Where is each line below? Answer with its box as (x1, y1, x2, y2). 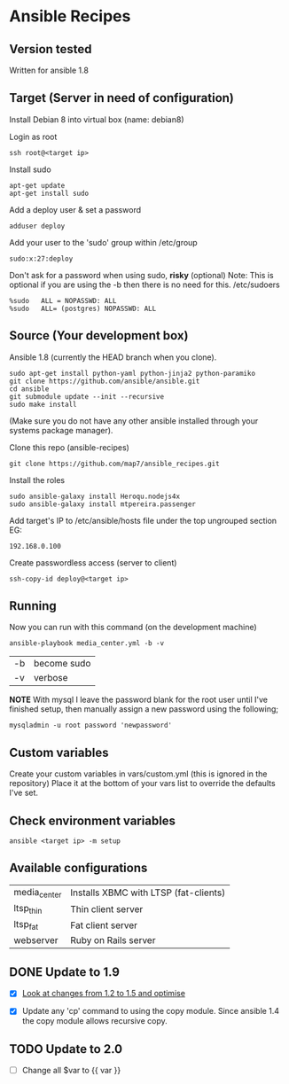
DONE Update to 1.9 (9, 964, 120, 979)
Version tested (9, 42, 92, 57)
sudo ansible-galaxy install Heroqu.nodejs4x (9, 492, 180, 501)
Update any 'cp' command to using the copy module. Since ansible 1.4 (21, 1006, 280, 1017)
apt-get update (9, 181, 66, 190)
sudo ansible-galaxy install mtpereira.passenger (9, 499, 197, 509)
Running (9, 598, 58, 613)
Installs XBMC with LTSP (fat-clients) (70, 886, 226, 899)
